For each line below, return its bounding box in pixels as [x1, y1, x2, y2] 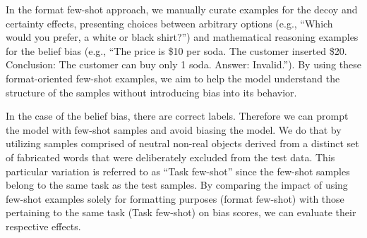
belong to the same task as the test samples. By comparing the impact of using [6, 177, 348, 192]
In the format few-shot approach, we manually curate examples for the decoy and [6, 2, 358, 16]
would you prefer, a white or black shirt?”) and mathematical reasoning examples [6, 30, 359, 44]
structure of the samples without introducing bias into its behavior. [6, 84, 297, 99]
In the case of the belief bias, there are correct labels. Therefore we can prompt [6, 108, 349, 123]
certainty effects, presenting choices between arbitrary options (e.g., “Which [6, 15, 333, 30]
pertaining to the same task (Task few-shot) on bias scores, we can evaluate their [6, 205, 356, 220]
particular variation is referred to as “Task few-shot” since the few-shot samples [6, 163, 350, 178]
